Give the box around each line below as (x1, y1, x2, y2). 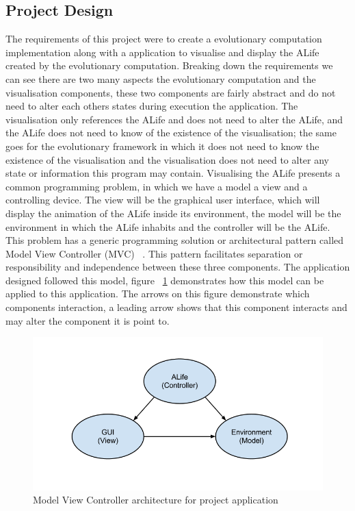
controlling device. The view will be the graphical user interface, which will (5, 192, 320, 207)
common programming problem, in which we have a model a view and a (5, 179, 308, 193)
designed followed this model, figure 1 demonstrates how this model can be (5, 273, 324, 287)
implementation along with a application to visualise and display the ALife (5, 45, 319, 59)
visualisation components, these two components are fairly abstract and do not (5, 85, 336, 99)
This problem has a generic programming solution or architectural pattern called (5, 233, 344, 247)
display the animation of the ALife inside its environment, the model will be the (5, 205, 341, 220)
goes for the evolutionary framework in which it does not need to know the (5, 138, 319, 153)
